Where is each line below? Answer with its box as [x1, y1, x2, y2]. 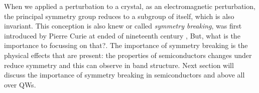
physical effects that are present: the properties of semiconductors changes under [4, 49, 252, 60]
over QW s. [4, 79, 36, 89]
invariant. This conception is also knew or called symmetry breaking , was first [4, 20, 242, 31]
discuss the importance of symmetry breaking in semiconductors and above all [4, 69, 245, 80]
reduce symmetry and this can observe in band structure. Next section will [4, 59, 234, 70]
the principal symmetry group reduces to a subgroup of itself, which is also [4, 10, 234, 21]
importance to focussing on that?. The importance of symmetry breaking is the [4, 40, 248, 50]
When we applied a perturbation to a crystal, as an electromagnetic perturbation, [4, 1, 255, 11]
